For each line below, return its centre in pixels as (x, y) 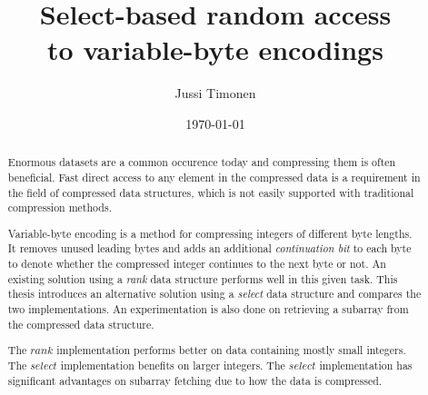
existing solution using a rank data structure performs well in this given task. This (203, 278)
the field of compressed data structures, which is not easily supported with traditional (211, 192)
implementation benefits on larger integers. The (173, 365)
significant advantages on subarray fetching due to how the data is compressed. (195, 380)
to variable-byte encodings (215, 49)
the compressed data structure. (81, 324)
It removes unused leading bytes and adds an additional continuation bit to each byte (209, 248)
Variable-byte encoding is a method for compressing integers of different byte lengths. (210, 233)
